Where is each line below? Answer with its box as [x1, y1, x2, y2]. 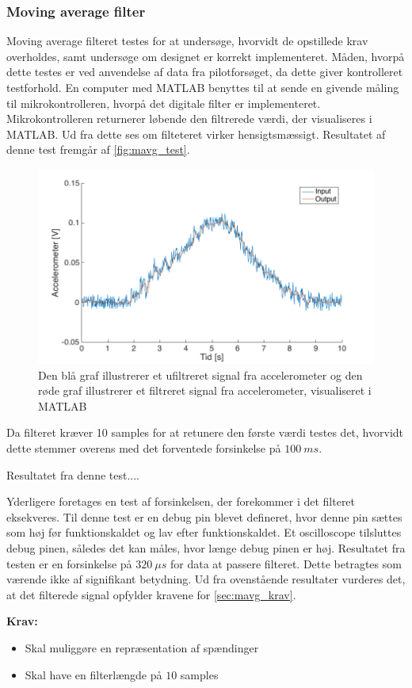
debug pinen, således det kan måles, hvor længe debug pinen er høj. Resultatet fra [6, 540, 406, 556]
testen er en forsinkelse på [6, 555, 132, 571]
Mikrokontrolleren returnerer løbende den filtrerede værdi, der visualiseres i [6, 110, 372, 127]
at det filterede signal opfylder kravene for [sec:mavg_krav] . [6, 586, 296, 602]
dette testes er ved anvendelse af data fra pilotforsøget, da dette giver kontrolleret [6, 63, 403, 80]
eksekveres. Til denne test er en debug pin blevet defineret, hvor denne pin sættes [6, 508, 402, 525]
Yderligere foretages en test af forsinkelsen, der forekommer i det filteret [6, 493, 356, 510]
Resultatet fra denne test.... [6, 466, 139, 483]
